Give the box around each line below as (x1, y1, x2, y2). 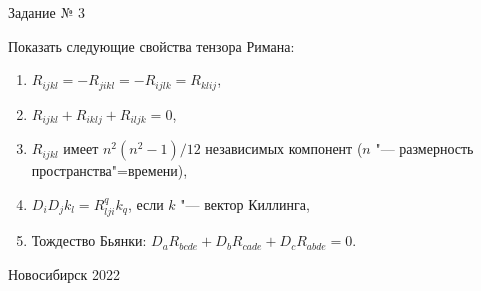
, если (127, 193, 164, 214)
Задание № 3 (8, 2, 85, 22)
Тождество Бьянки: (31, 230, 147, 251)
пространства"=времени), (31, 160, 188, 181)
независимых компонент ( (205, 138, 363, 159)
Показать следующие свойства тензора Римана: (8, 35, 295, 56)
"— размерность (375, 138, 474, 159)
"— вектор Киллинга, (180, 193, 310, 214)
